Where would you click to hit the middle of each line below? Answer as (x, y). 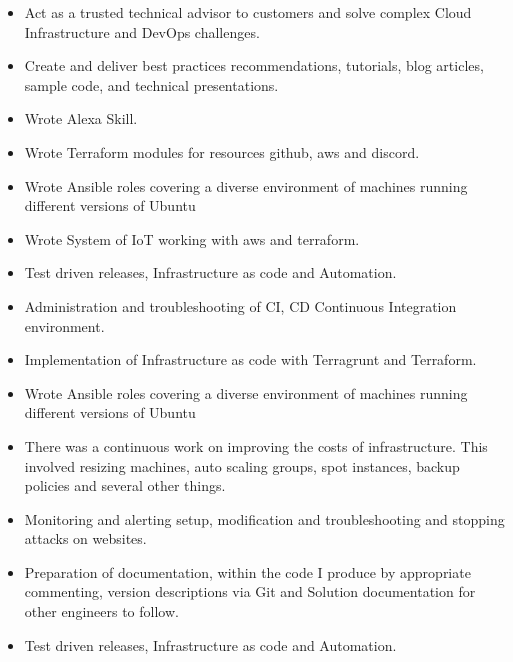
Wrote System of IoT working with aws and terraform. (192, 238)
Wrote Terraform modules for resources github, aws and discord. (222, 151)
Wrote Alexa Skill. (81, 118)
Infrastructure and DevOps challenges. (142, 31)
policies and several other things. (125, 485)
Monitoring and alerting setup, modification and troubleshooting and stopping (264, 518)
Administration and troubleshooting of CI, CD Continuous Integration (240, 305)
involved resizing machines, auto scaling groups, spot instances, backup (242, 465)
